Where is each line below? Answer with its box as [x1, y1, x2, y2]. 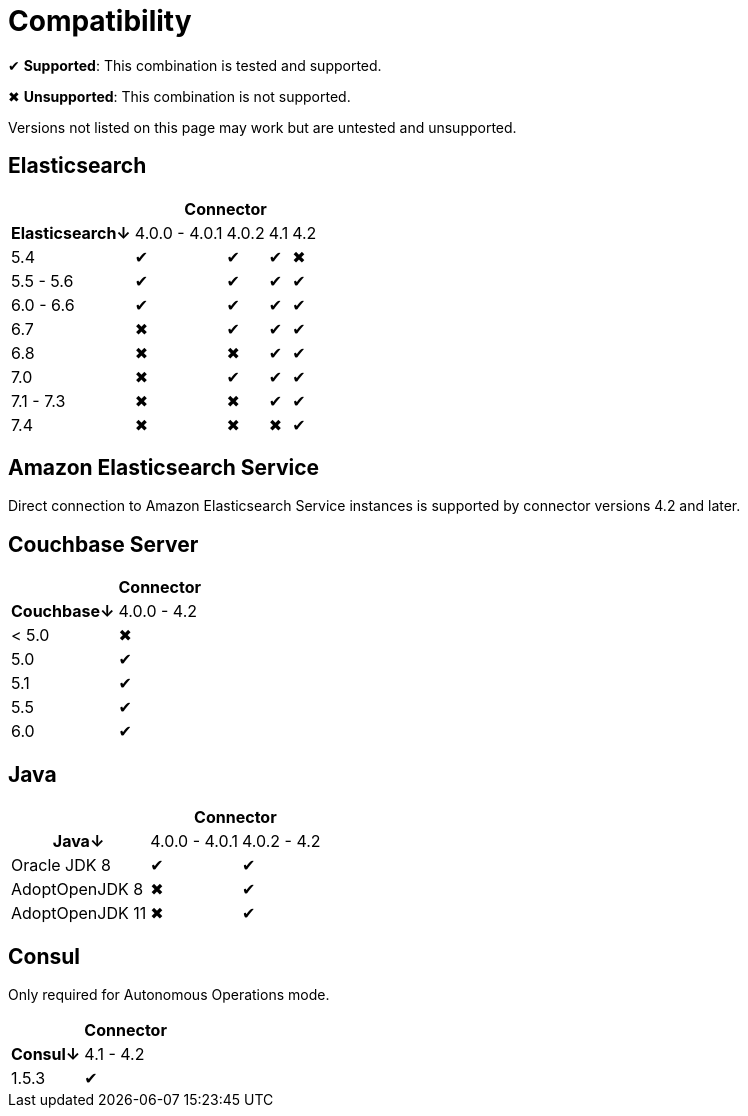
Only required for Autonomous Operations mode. [8, 985, 330, 1003]
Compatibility [8, 4, 192, 38]
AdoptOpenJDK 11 [11, 903, 147, 924]
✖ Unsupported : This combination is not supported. [8, 87, 351, 105]
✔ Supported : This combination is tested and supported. [8, 56, 382, 74]
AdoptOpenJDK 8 [11, 879, 144, 900]
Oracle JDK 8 [11, 855, 111, 876]
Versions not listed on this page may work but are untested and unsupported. [8, 118, 517, 136]
